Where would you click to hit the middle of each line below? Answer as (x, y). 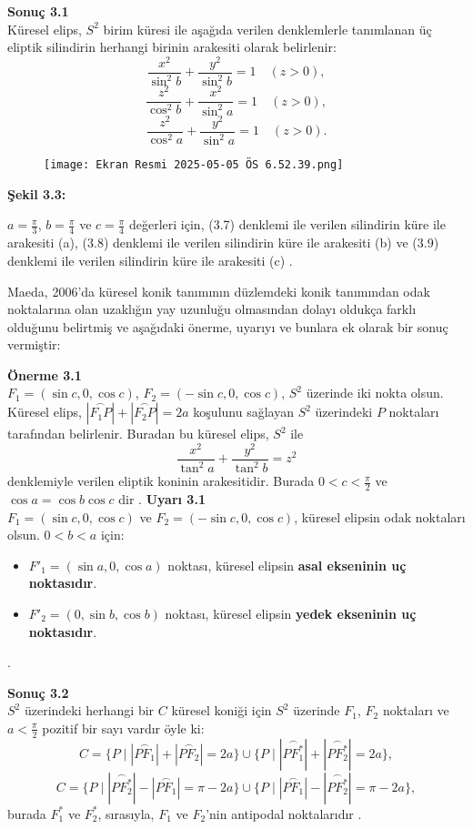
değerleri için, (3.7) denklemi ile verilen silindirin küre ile (287, 224)
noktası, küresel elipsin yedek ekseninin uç (291, 613)
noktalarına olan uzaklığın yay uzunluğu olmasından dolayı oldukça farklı (212, 309)
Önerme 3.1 (45, 374)
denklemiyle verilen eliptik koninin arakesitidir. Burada (161, 481)
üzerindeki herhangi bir (89, 710)
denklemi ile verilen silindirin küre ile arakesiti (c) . (150, 260)
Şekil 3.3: (37, 193)
